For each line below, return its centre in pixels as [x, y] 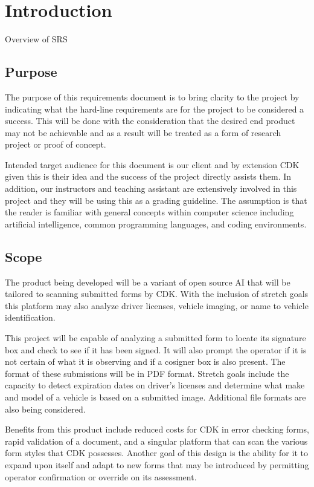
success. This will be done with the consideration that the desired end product [150, 121]
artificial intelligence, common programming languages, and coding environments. [156, 224]
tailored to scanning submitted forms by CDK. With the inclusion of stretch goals [157, 294]
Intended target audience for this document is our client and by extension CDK [152, 164]
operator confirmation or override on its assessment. [101, 476]
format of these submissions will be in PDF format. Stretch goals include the [147, 373]
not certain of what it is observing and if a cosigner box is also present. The [145, 361]
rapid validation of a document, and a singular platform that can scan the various [156, 441]
